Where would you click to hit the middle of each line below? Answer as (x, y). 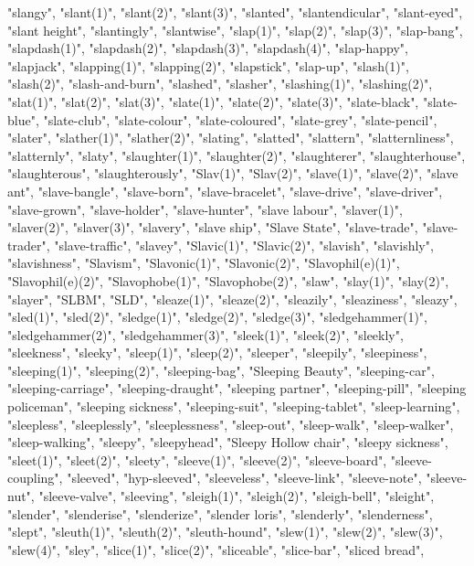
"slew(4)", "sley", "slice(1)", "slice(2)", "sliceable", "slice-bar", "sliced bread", (216, 549)
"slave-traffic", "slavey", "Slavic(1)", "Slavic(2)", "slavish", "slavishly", (244, 245)
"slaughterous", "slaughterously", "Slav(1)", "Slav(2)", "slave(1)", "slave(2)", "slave (233, 173)
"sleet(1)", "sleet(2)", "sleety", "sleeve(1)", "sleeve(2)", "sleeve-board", (197, 459)
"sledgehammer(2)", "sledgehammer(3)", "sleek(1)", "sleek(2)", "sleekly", (205, 334)
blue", (23, 119)
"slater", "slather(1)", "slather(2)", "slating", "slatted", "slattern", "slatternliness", (231, 138)
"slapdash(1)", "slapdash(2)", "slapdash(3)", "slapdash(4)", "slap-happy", (208, 48)
